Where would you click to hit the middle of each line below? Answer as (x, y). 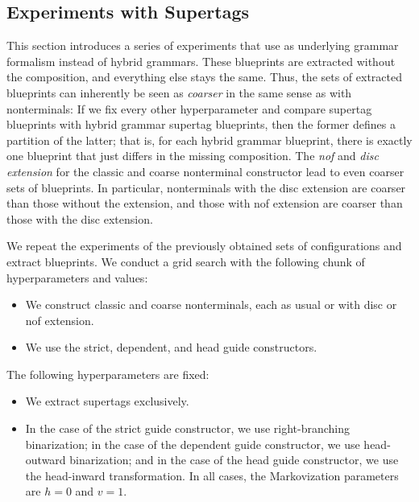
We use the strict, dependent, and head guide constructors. (171, 347)
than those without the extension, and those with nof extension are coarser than (205, 203)
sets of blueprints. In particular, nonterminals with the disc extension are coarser (206, 187)
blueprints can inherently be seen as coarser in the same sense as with (179, 92)
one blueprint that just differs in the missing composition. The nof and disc (193, 156)
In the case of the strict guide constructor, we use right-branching (188, 428)
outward (46, 460)
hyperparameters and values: (77, 277)
